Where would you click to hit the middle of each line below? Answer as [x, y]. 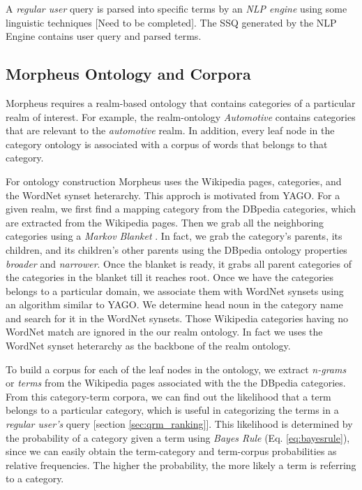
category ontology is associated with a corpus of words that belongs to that [167, 144]
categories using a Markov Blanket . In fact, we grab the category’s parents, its [174, 236]
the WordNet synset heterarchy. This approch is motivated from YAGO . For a [173, 195]
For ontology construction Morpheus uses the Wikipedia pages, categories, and [174, 181]
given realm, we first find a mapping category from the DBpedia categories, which [181, 209]
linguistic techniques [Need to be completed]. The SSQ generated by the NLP [171, 22]
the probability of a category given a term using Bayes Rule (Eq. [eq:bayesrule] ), [178, 437]
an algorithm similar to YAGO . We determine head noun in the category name [174, 304]
